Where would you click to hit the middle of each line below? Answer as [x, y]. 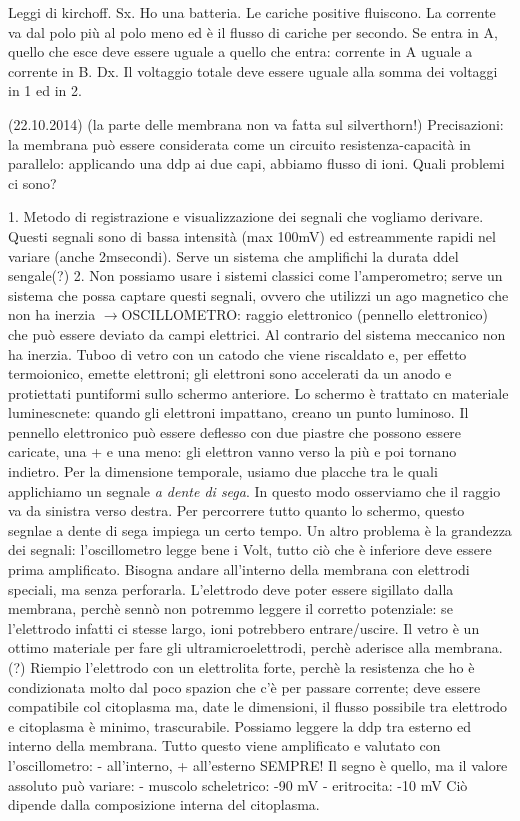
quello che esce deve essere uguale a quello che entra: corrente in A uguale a [240, 51]
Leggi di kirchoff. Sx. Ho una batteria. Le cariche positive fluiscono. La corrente [252, 12]
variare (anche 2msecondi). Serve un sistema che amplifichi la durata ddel [233, 255]
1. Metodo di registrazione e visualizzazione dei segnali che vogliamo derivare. [246, 216]
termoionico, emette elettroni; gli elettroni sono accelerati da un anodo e [230, 373]
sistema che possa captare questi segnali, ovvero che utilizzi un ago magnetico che [258, 294]
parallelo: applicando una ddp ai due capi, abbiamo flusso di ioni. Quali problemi [256, 163]
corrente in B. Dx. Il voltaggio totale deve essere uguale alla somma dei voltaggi [253, 70]
